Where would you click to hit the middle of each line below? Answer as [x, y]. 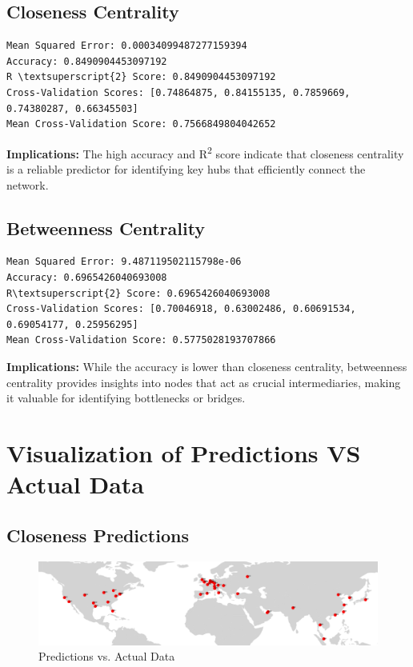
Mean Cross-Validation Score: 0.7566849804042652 [141, 124]
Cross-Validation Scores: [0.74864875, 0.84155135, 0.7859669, [178, 92]
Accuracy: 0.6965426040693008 [87, 278]
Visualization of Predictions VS [184, 452]
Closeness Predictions [98, 535]
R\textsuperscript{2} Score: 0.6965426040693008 [138, 293]
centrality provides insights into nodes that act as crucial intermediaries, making [204, 382]
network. [28, 184]
